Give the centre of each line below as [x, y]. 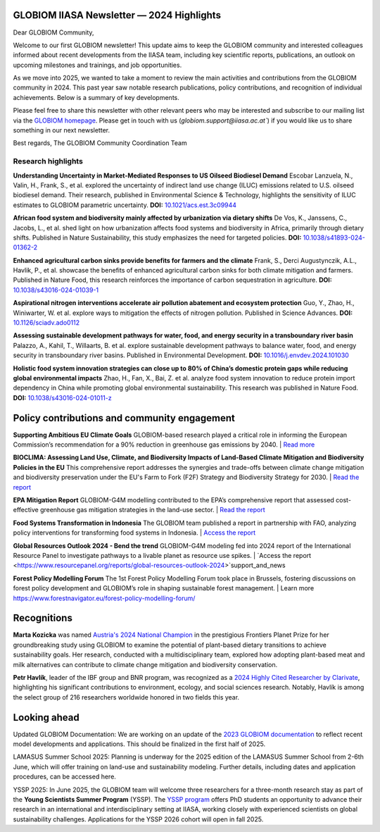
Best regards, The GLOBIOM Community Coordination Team [100, 143]
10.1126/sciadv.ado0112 [46, 323]
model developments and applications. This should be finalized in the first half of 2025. [139, 744]
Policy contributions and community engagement [124, 418]
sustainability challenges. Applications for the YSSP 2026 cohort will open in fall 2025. [138, 819]
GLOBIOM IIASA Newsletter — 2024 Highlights [117, 15]
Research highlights [48, 161]
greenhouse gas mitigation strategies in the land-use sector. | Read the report [152, 510]
